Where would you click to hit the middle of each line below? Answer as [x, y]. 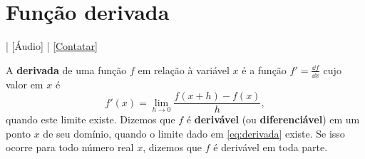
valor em [25, 84]
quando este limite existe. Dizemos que [91, 119]
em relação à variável [184, 70]
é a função [264, 70]
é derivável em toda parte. [271, 147]
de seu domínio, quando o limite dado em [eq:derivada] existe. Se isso [194, 133]
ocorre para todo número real [70, 147]
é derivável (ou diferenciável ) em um [273, 119]
